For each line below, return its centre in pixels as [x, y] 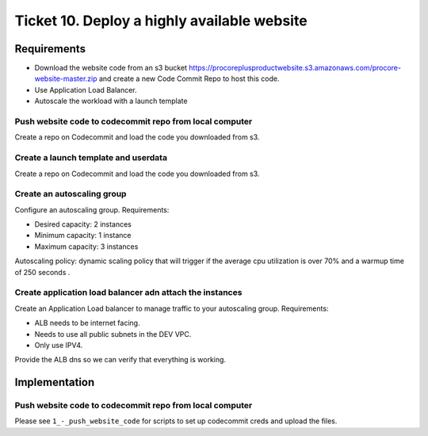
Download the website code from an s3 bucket [111, 68]
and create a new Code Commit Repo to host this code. [189, 78]
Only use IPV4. [59, 345]
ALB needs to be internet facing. [87, 323]
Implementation [55, 382]
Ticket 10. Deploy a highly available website [161, 21]
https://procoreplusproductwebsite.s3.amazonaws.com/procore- [295, 68]
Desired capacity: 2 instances [83, 224]
